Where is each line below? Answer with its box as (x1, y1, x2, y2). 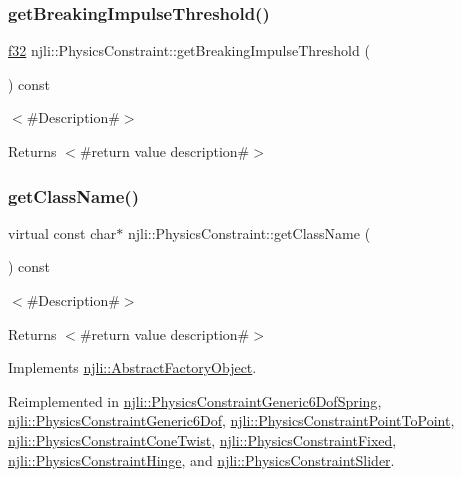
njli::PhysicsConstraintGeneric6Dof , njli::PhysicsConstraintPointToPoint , (8, 410, 455, 431)
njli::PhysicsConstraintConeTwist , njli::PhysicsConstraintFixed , (8, 429, 397, 450)
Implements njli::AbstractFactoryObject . (8, 357, 257, 378)
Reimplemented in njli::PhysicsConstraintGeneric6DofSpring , (8, 390, 382, 411)
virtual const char (8, 222, 117, 243)
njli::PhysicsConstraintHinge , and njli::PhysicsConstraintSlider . (8, 449, 395, 470)
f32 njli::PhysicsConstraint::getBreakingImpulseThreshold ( (8, 40, 370, 61)
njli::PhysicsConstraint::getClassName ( (127, 222, 371, 243)
